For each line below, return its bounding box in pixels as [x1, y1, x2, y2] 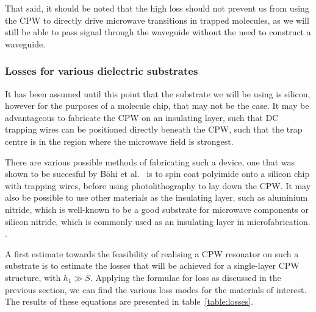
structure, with [5, 271, 61, 283]
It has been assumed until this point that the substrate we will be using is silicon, [5, 87, 311, 100]
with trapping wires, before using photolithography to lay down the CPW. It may [5, 179, 311, 192]
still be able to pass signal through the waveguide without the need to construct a [5, 26, 311, 38]
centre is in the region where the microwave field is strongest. [5, 134, 234, 147]
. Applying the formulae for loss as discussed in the [90, 271, 281, 283]
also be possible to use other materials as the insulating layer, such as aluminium [5, 191, 308, 204]
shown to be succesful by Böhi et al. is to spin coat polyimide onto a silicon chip [5, 167, 310, 180]
